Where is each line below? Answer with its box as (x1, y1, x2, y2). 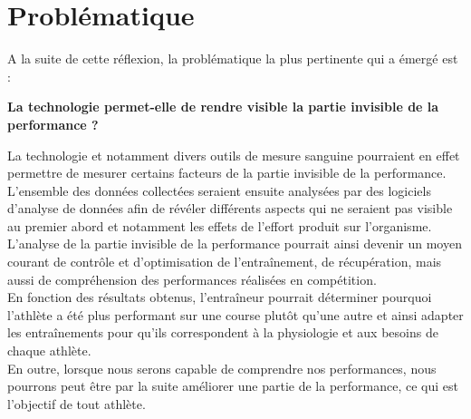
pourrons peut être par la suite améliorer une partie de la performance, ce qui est (7, 376, 458, 395)
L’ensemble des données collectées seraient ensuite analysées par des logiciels (7, 180, 431, 200)
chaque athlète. (7, 341, 91, 360)
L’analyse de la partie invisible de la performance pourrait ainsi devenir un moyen (7, 234, 462, 253)
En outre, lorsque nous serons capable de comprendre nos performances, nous (7, 358, 437, 377)
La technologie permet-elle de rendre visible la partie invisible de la (7, 97, 439, 116)
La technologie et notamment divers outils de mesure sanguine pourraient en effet (7, 145, 460, 164)
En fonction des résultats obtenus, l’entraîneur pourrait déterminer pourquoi (7, 287, 432, 307)
